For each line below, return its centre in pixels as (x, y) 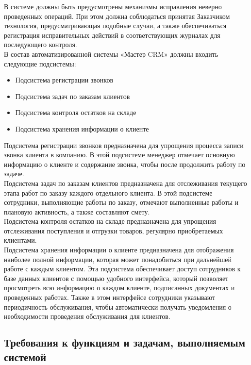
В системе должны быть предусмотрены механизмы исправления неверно (113, 6)
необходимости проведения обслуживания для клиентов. (87, 316)
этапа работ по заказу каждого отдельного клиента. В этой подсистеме (108, 192)
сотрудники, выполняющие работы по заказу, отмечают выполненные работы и (121, 202)
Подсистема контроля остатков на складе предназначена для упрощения (110, 221)
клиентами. (20, 240)
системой (25, 357)
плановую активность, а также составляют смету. (77, 211)
